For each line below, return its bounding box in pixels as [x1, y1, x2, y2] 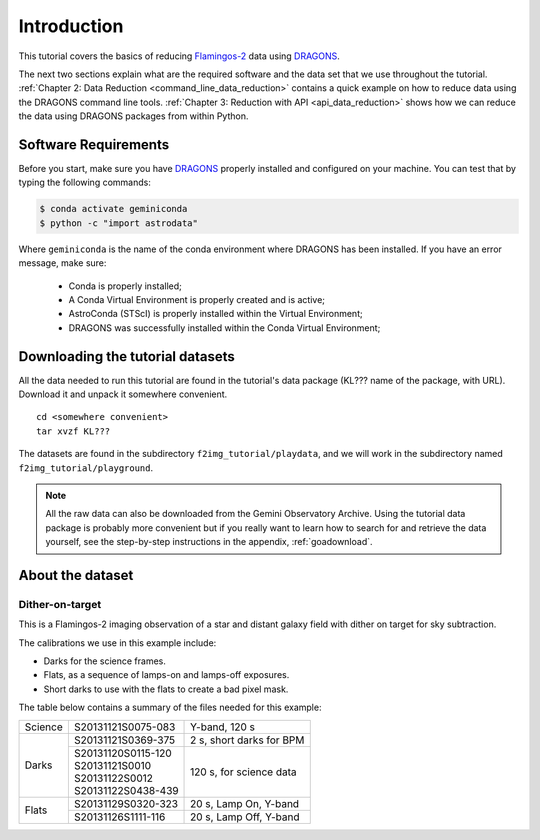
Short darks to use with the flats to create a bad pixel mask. [43, 683, 289, 695]
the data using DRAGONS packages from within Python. [18, 110, 249, 122]
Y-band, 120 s [190, 720, 255, 734]
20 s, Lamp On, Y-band [190, 796, 300, 810]
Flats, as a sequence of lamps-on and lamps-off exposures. [43, 669, 290, 681]
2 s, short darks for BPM [190, 733, 305, 747]
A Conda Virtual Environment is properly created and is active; [68, 293, 325, 305]
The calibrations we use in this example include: [18, 636, 217, 649]
